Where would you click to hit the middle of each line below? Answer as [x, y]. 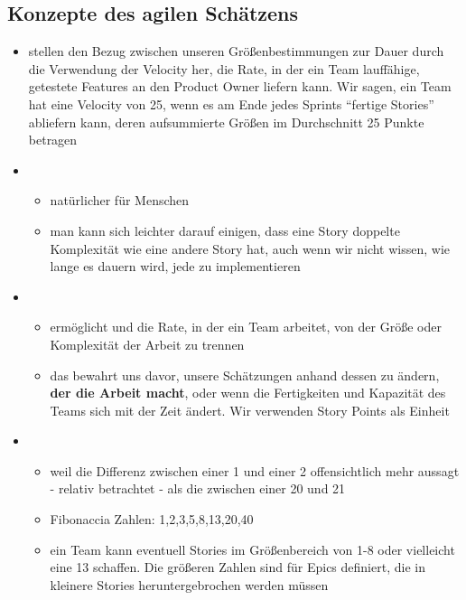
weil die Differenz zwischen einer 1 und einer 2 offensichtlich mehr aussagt [255, 470]
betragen [53, 140]
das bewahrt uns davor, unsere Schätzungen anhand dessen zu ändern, [245, 375]
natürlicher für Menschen [120, 200]
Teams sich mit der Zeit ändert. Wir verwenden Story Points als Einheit [250, 410]
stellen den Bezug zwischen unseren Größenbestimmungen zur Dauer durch [236, 51]
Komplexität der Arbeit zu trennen [147, 344]
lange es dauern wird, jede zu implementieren [175, 266]
